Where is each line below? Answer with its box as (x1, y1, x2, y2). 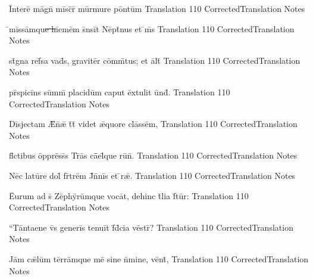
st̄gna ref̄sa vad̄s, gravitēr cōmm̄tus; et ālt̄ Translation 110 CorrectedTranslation (9, 54, 301, 66)
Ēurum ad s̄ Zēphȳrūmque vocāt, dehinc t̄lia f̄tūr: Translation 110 (9, 189, 249, 201)
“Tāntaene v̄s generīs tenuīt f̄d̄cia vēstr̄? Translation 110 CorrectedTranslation (9, 221, 293, 233)
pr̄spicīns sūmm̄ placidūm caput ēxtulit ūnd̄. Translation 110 (9, 85, 230, 98)
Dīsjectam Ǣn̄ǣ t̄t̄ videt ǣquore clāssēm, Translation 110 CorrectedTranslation (9, 117, 298, 130)
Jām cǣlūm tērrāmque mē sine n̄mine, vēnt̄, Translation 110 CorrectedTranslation (9, 252, 309, 265)
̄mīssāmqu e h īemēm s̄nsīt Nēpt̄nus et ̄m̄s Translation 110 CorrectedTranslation (9, 22, 295, 35)
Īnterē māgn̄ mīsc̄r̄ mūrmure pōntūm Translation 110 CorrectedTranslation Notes (9, 2, 305, 14)
